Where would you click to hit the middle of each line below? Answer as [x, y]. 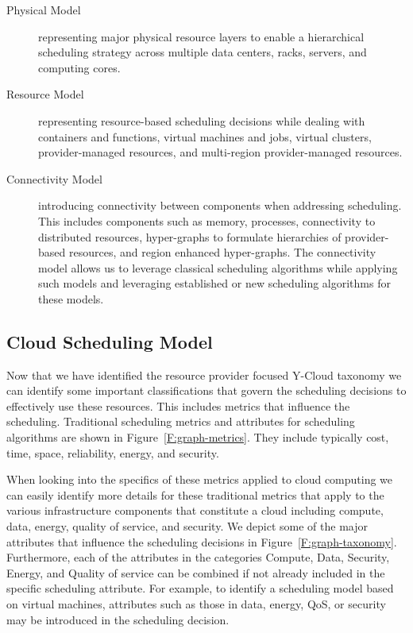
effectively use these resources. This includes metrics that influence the [178, 405]
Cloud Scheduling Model [110, 341]
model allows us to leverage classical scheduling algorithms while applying [218, 267]
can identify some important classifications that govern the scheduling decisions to [206, 390]
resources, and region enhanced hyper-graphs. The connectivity [222, 252]
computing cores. [79, 67]
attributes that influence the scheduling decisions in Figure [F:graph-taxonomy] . [202, 541]
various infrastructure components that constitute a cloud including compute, [195, 510]
